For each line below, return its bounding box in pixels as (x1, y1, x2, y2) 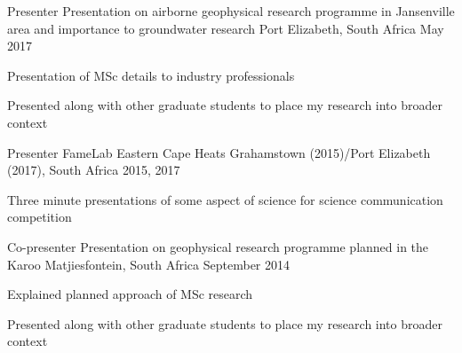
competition (7, 208, 72, 226)
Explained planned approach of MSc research (7, 285, 253, 303)
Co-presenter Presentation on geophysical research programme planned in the (7, 237, 429, 255)
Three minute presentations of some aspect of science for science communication (7, 190, 443, 208)
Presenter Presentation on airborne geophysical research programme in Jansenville (7, 2, 455, 20)
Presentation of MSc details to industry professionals (7, 66, 295, 84)
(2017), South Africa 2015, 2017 (7, 161, 180, 179)
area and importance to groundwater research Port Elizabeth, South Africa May (7, 19, 444, 37)
